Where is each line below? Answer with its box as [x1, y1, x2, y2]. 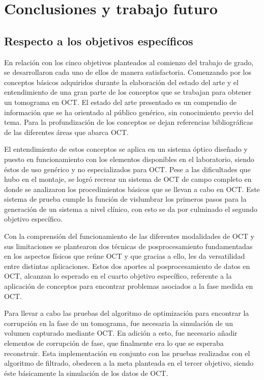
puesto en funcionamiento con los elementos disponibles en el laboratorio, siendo [4, 153, 254, 164]
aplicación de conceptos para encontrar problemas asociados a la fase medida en [4, 281, 253, 291]
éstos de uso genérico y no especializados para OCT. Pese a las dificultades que [4, 164, 251, 174]
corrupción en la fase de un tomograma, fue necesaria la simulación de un [4, 317, 233, 328]
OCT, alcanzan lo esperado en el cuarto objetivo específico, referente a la [4, 270, 232, 281]
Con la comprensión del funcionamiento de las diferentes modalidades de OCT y [4, 231, 254, 241]
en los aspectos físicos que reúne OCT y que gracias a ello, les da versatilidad [4, 251, 245, 261]
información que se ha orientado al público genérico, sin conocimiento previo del [4, 106, 254, 117]
